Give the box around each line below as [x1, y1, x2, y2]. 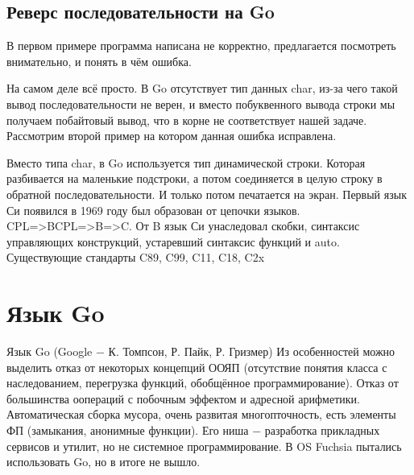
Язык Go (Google [6, 343, 93, 360]
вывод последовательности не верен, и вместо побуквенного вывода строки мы [6, 95, 395, 112]
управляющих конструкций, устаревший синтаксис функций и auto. [6, 233, 340, 250]
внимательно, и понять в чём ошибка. [6, 52, 192, 69]
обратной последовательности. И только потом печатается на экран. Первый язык [6, 185, 407, 202]
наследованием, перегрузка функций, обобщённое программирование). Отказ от [6, 374, 399, 391]
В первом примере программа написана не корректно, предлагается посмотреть [6, 37, 396, 54]
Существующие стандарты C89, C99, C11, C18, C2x [6, 249, 265, 266]
